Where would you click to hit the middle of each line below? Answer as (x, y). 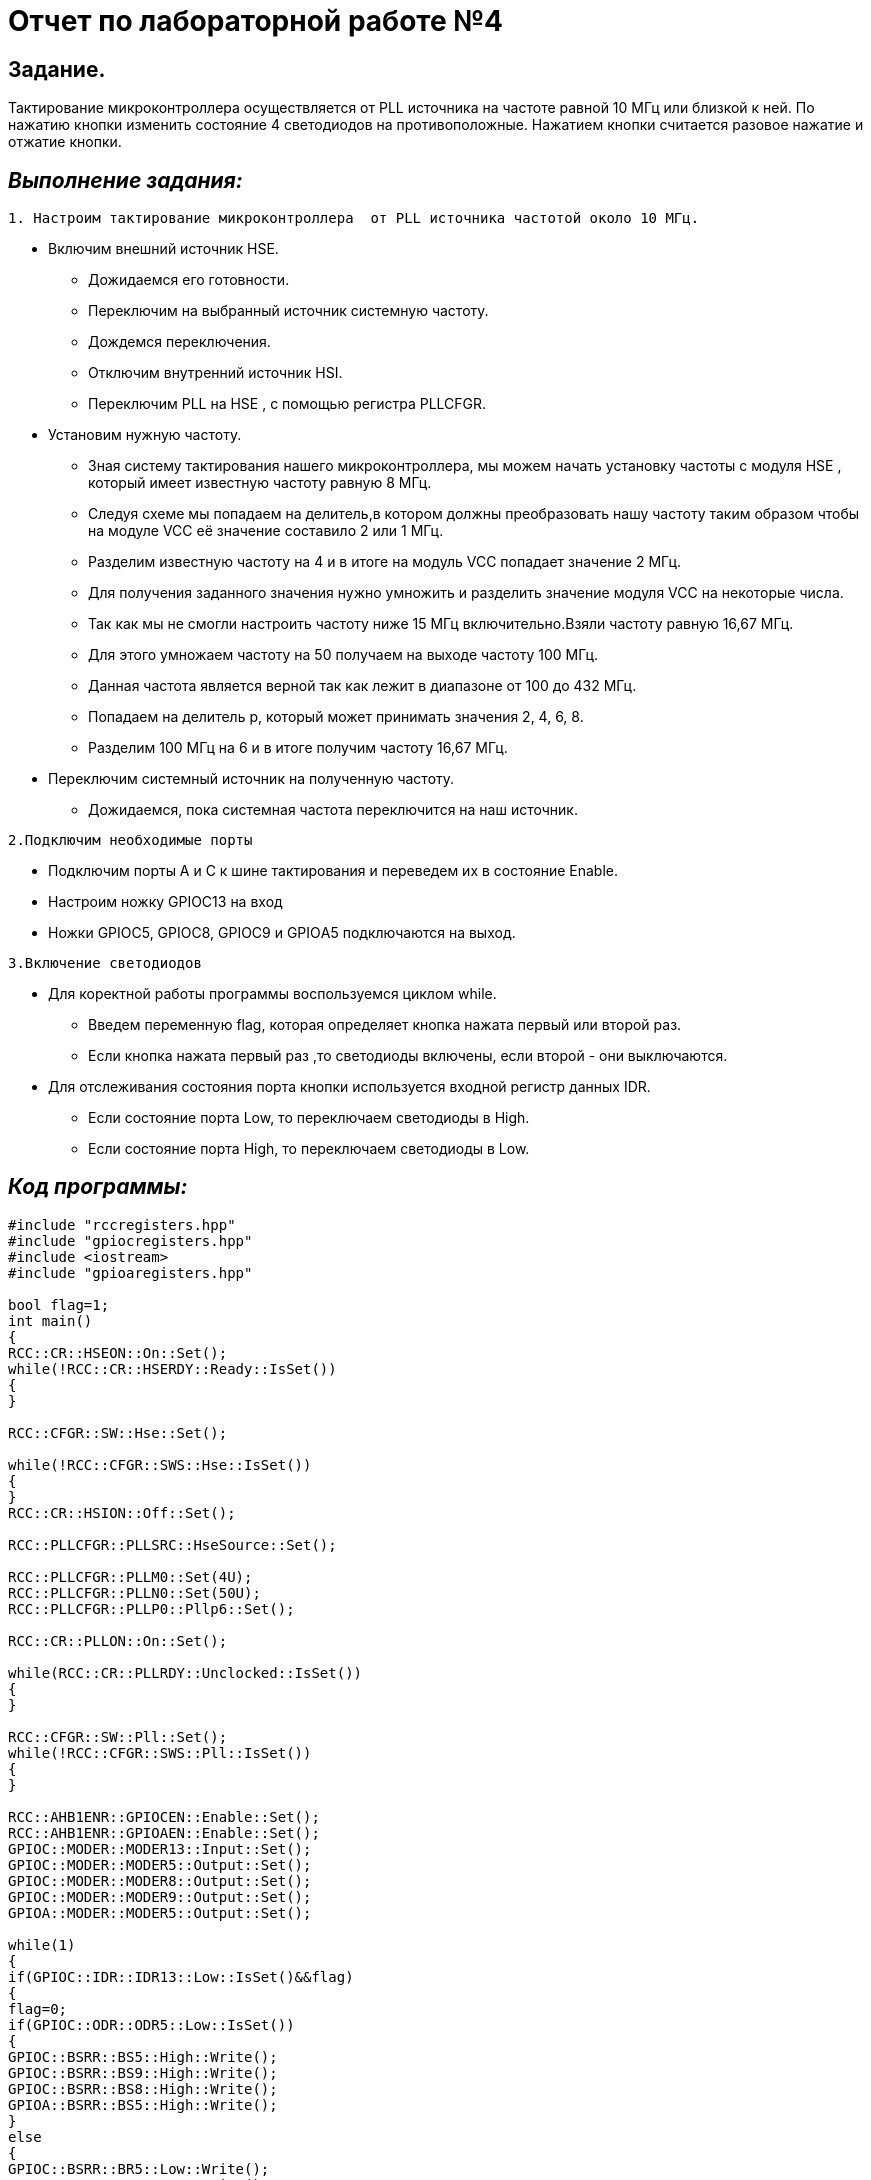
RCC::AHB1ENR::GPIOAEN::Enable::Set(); (164, 1832)
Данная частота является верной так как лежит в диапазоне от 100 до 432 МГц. (362, 686)
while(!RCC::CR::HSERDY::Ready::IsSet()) (172, 1368)
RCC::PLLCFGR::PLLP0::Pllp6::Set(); (151, 1608)
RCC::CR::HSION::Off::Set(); (122, 1512)
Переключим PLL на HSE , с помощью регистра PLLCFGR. (287, 404)
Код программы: (98, 1187)
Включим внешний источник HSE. (163, 249)
